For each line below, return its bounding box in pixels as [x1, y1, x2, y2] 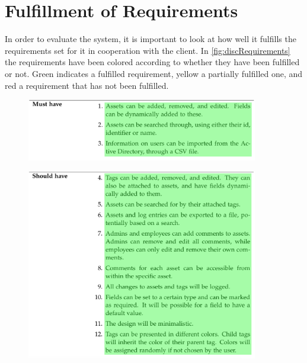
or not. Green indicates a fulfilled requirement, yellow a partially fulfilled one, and [5, 67, 303, 79]
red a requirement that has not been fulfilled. [5, 79, 169, 91]
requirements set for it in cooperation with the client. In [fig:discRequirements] [5, 44, 290, 56]
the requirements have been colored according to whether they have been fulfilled [5, 56, 300, 68]
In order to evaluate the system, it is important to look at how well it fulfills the [5, 33, 296, 45]
